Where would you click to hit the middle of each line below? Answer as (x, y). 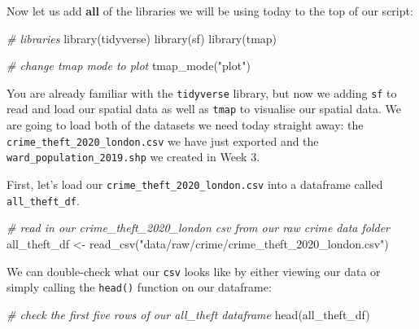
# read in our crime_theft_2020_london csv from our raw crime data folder (199, 228)
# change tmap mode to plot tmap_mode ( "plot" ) (129, 66)
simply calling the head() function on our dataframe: (139, 287)
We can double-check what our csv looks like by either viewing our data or (194, 271)
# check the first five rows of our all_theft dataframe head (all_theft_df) (188, 314)
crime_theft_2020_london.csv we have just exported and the (163, 140)
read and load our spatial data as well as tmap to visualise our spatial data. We (204, 109)
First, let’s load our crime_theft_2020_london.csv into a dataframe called (195, 184)
